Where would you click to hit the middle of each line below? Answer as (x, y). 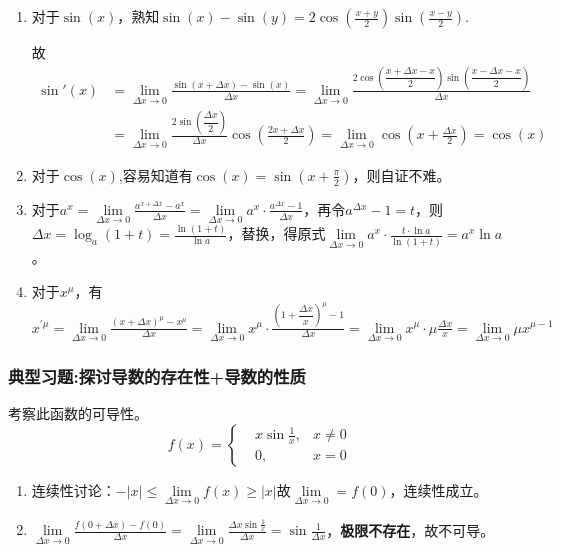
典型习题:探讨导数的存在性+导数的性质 (157, 375)
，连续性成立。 (438, 489)
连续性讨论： (73, 489)
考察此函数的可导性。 (78, 412)
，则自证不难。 (401, 174)
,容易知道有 (155, 174)
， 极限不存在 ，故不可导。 (410, 529)
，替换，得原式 (276, 233)
